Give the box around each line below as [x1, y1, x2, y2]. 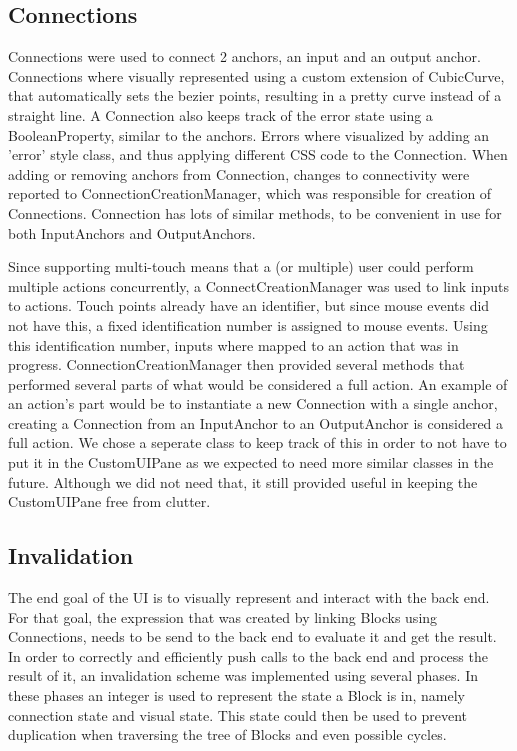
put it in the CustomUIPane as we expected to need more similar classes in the [8, 452, 494, 473]
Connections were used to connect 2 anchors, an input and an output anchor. [8, 46, 481, 67]
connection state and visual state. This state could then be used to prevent [8, 704, 467, 725]
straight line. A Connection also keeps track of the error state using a [8, 104, 433, 125]
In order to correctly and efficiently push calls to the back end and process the [8, 645, 488, 666]
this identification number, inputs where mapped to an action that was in [8, 334, 459, 355]
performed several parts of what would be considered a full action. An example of [8, 373, 508, 394]
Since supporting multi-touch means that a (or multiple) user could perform [8, 256, 474, 277]
